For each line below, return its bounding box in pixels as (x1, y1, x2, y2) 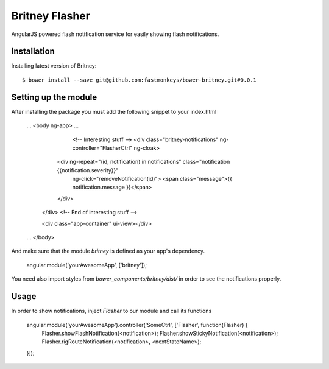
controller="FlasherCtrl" (72, 144, 133, 152)
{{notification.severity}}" (57, 166, 119, 174)
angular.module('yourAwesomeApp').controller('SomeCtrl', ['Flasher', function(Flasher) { (26, 321, 248, 328)
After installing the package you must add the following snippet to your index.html (11, 108, 217, 115)
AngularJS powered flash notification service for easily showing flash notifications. (11, 30, 219, 38)
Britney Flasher (11, 9, 91, 23)
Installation (11, 46, 55, 57)
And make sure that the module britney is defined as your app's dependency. (11, 247, 205, 255)
